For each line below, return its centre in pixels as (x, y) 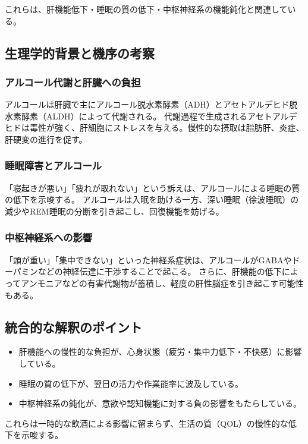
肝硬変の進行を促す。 (46, 139)
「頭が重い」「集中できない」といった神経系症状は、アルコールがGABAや (148, 259)
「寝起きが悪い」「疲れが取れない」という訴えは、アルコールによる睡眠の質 (153, 188)
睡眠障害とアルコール (54, 166)
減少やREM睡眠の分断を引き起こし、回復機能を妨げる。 (114, 211)
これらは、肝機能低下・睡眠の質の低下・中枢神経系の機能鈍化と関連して (146, 9)
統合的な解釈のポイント (73, 327)
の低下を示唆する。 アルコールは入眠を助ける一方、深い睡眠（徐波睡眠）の (152, 199)
